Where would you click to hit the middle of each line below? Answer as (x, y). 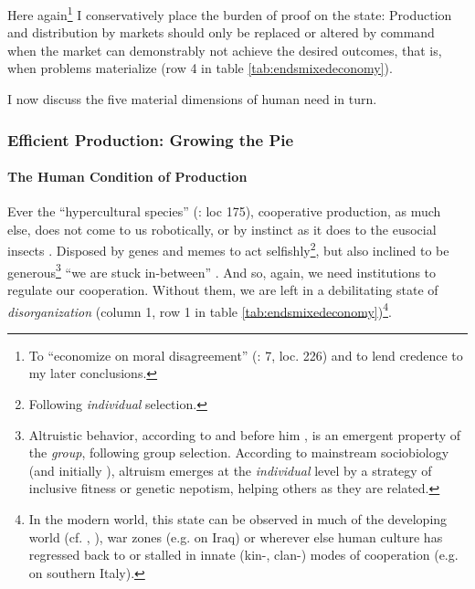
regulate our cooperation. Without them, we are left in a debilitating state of (223, 289)
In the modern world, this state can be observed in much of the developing (238, 518)
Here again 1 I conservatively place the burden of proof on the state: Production (230, 13)
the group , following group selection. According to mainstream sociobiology (239, 452)
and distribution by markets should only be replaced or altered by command (221, 32)
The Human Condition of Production (127, 177)
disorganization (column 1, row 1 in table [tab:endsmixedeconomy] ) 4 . (200, 310)
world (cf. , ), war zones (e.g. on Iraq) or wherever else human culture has (236, 536)
